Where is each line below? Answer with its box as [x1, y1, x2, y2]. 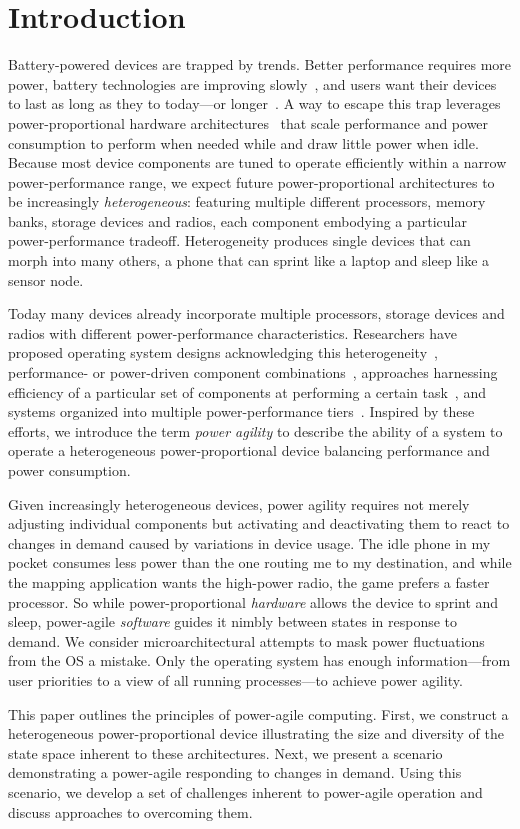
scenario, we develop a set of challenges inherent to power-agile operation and [8, 781, 483, 802]
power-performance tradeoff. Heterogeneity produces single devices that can [8, 230, 471, 251]
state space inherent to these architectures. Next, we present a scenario [8, 742, 443, 763]
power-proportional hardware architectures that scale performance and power [8, 112, 489, 133]
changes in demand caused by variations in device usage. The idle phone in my [8, 532, 491, 553]
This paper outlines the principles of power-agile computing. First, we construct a [8, 703, 509, 724]
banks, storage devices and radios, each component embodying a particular [8, 210, 467, 231]
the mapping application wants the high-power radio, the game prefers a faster [8, 571, 490, 592]
